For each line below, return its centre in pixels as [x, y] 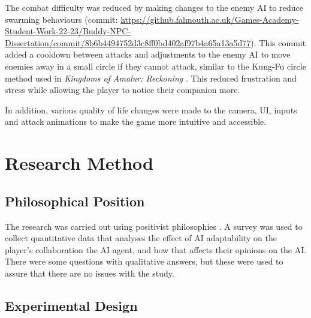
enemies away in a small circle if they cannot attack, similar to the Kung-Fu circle [155, 66]
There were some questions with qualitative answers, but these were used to [144, 261]
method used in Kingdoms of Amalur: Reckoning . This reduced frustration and [151, 78]
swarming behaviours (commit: [61, 19]
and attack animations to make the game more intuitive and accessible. [136, 121]
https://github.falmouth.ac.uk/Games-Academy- [210, 19]
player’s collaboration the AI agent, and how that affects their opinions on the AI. [156, 249]
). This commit [278, 42]
